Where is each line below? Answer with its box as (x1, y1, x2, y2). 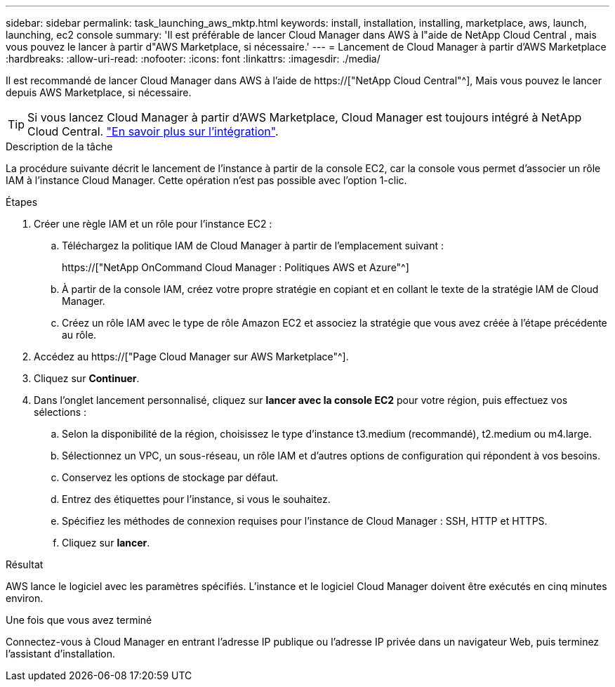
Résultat (6, 558, 44, 570)
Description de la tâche (6, 140, 113, 152)
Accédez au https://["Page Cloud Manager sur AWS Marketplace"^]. (34, 351, 349, 362)
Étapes (6, 196, 38, 208)
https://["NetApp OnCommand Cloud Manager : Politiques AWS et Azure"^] (62, 261, 409, 273)
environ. (6, 592, 44, 604)
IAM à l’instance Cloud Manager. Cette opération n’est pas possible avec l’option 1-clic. (6, 174, 407, 186)
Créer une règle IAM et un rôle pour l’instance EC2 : (34, 218, 272, 230)
